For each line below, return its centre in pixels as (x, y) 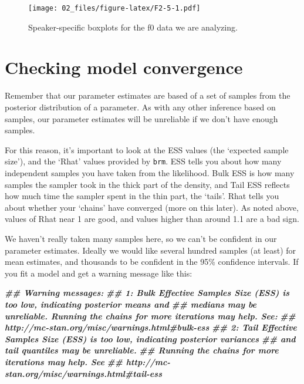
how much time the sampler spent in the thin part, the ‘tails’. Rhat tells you (142, 196)
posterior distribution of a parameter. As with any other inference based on (140, 107)
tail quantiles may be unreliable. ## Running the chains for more (142, 350)
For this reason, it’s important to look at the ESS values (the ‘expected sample (147, 149)
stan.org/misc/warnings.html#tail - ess (83, 373)
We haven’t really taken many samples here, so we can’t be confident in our (141, 238)
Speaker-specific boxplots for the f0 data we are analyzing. (133, 27)
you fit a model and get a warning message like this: (99, 273)
